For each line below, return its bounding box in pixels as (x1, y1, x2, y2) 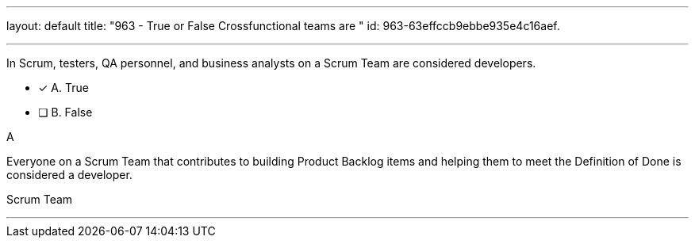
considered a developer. (6, 168, 132, 181)
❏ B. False (38, 105, 93, 119)
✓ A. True (38, 81, 89, 94)
